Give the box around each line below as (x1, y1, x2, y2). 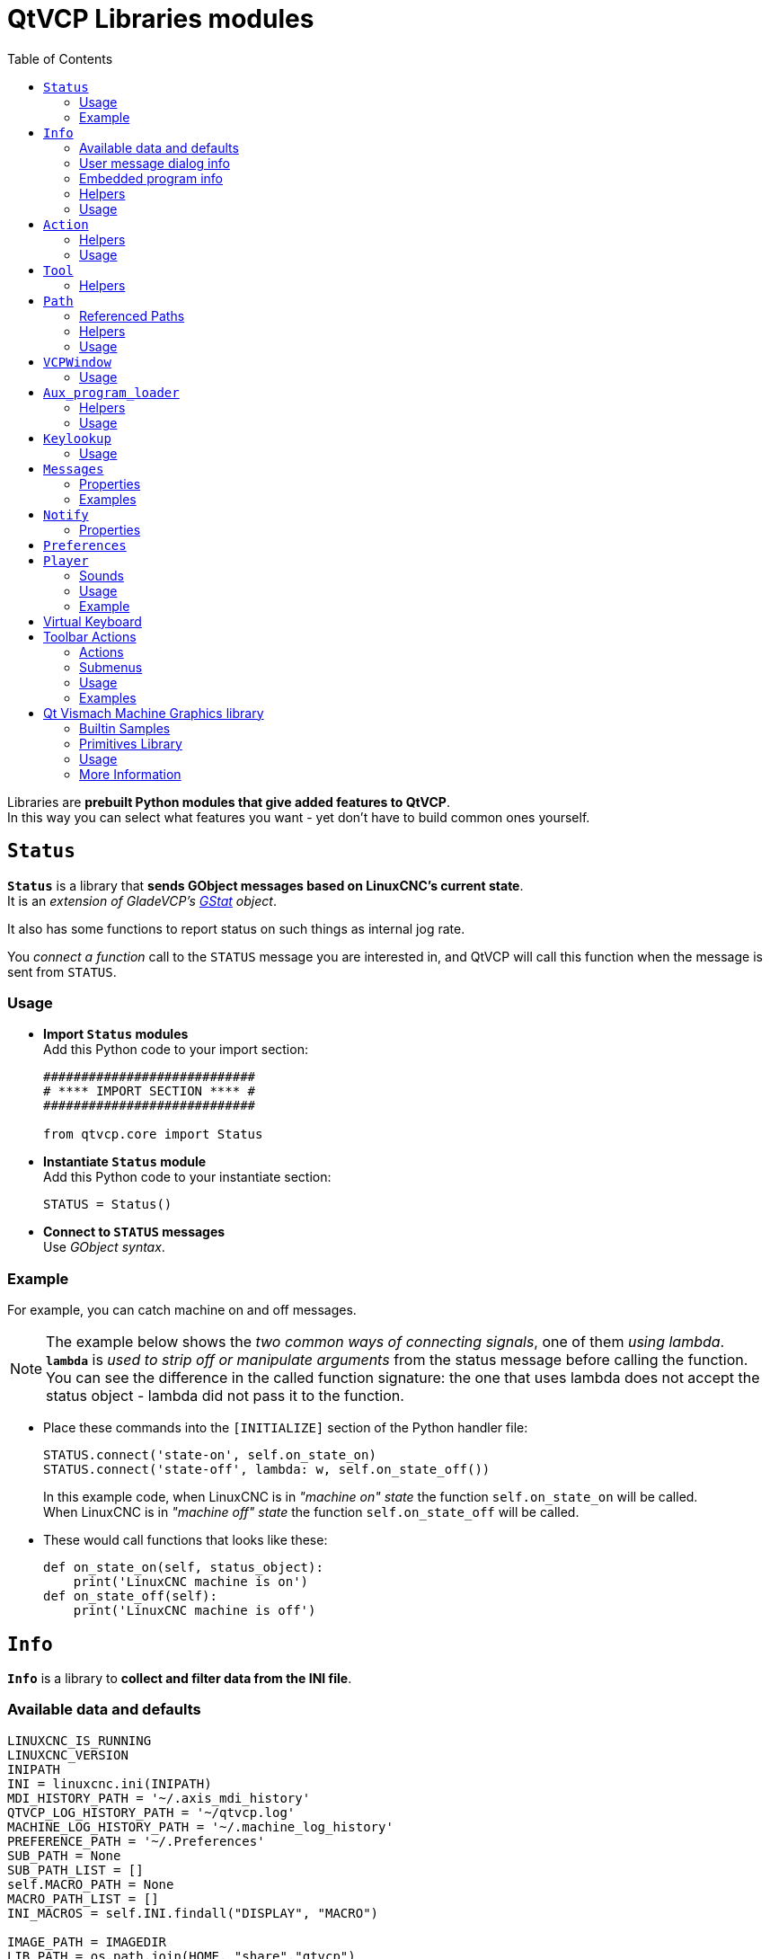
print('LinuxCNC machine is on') (73, 1574, 309, 1590)
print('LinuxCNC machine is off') (73, 1603, 316, 1618)
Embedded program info (79, 170, 223, 186)
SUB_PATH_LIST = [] (7, 1862, 144, 1877)
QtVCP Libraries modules (7, 4, 314, 34)
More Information (79, 766, 181, 782)
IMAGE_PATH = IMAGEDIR (7, 1934, 167, 1949)
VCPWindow (43, 354, 111, 369)
